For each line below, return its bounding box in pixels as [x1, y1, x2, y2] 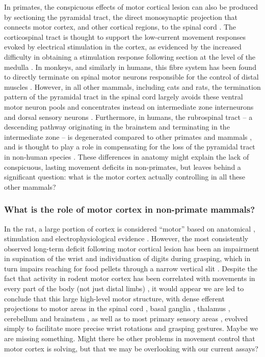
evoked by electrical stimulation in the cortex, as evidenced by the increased [4, 41, 242, 52]
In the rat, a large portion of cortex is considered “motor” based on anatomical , [4, 223, 255, 234]
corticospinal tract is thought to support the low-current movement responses [4, 31, 246, 42]
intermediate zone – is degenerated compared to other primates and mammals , [4, 131, 252, 142]
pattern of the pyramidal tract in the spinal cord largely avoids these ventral [4, 91, 243, 102]
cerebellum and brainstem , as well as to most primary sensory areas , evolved [4, 313, 248, 323]
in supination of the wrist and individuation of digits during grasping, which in [4, 253, 251, 264]
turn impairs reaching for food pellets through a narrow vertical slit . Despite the [4, 263, 258, 273]
